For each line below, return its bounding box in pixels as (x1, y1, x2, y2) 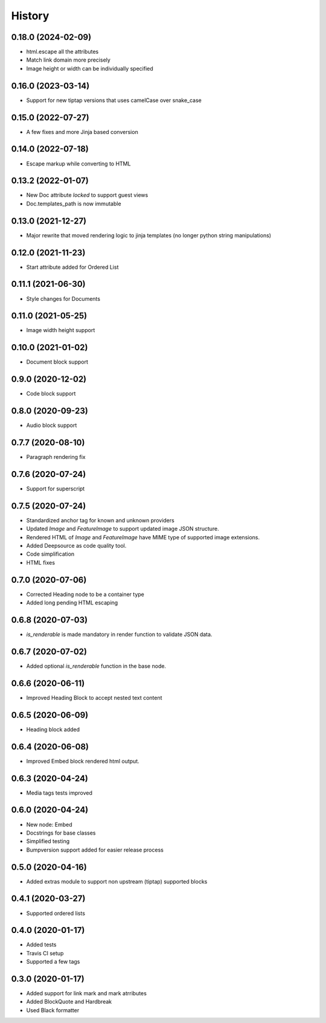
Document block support (26, 358, 89, 365)
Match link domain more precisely (26, 56, 111, 63)
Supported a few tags (26, 958, 80, 966)
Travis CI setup (26, 949, 64, 957)
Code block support (26, 390, 76, 397)
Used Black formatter (26, 1006, 80, 1014)
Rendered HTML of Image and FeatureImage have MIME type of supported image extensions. (26, 533, 260, 540)
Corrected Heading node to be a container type (26, 591, 144, 598)
